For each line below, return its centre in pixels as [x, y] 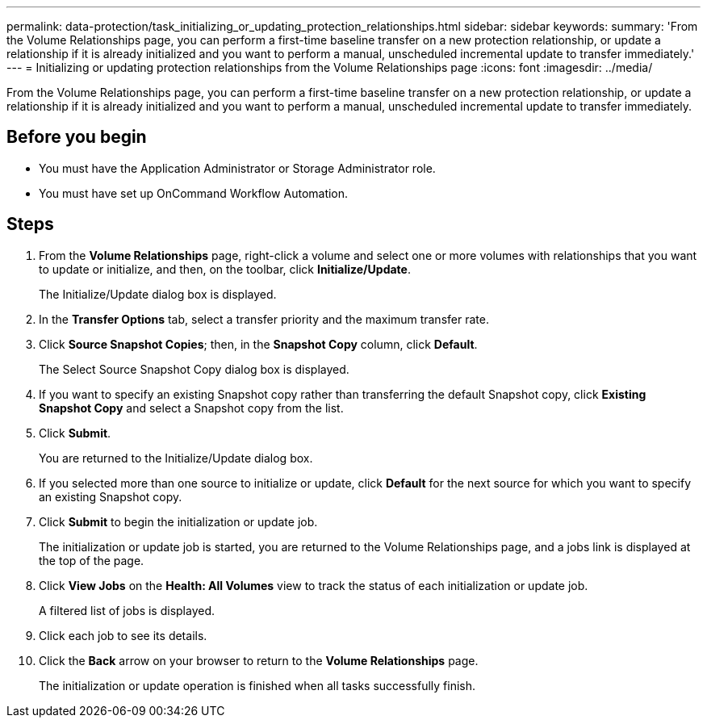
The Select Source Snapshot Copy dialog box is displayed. [194, 369]
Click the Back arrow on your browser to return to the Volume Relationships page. [259, 660]
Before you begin [77, 137]
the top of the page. [92, 560]
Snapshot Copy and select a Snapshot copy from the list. [191, 408]
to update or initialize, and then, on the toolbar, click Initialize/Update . [225, 269]
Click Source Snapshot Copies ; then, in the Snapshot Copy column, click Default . [258, 344]
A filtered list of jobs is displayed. [127, 610]
